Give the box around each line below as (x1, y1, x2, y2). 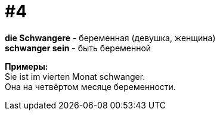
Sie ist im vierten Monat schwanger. (5, 71, 145, 82)
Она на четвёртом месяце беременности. (5, 81, 176, 92)
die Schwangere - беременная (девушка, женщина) (5, 32, 216, 43)
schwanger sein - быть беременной (5, 42, 151, 53)
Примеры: (5, 61, 48, 72)
